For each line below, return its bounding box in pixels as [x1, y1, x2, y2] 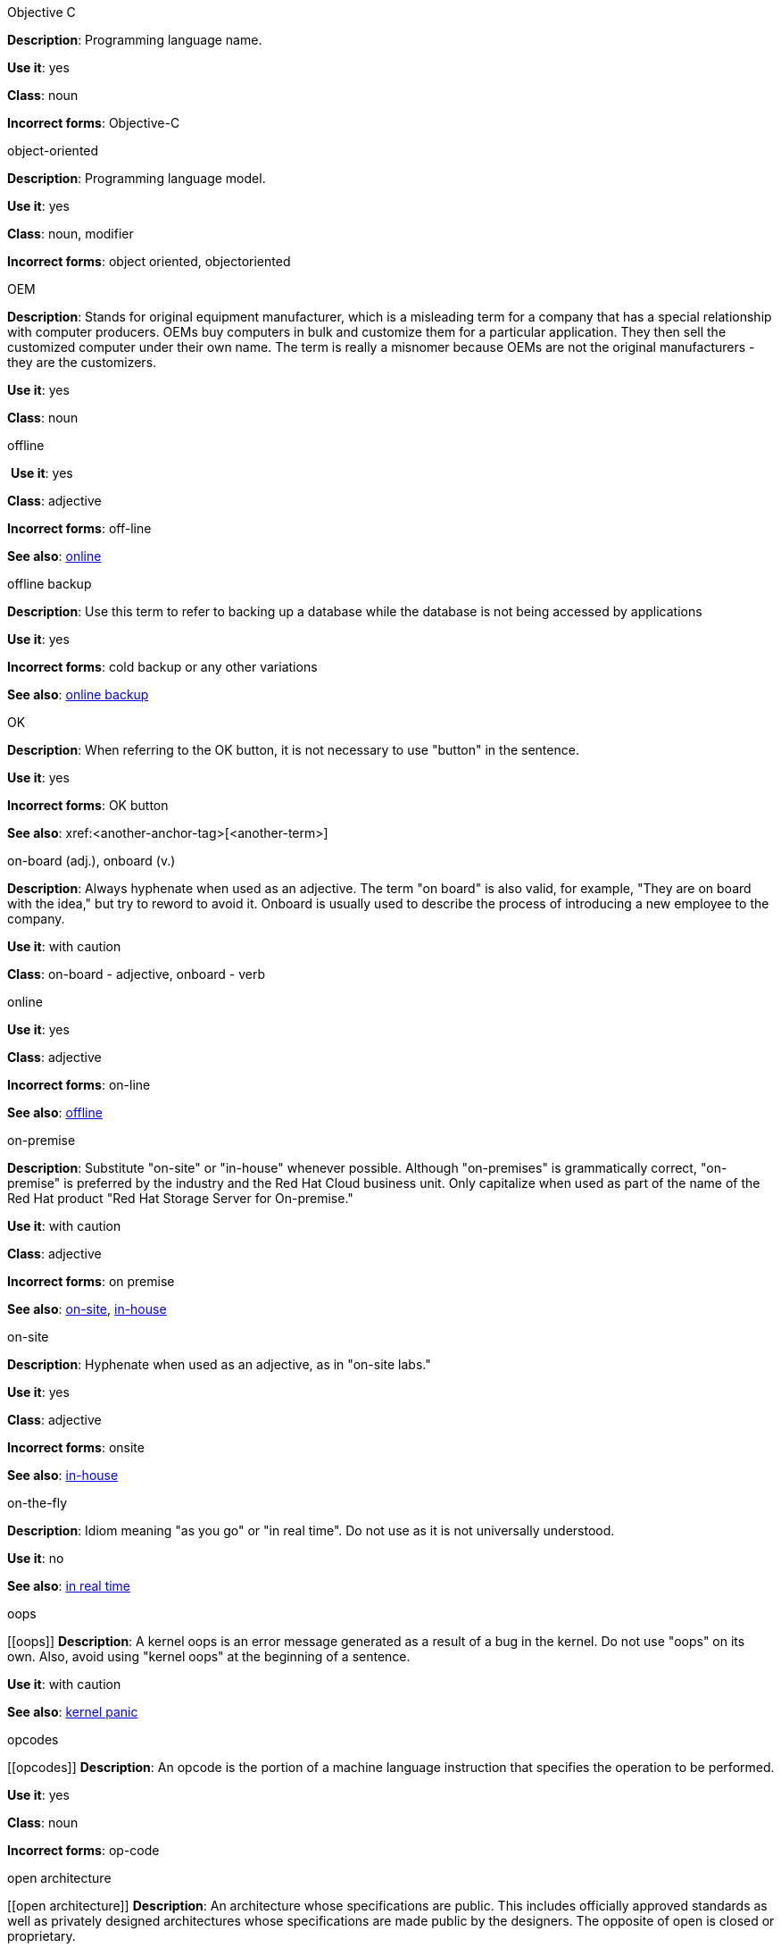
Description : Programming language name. [7, 32, 262, 47]
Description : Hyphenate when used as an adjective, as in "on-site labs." [7, 1357, 431, 1372]
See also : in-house [7, 1467, 119, 1483]
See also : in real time [7, 1578, 131, 1593]
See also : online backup [7, 687, 149, 702]
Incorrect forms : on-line [7, 1077, 151, 1092]
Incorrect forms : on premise [7, 1274, 175, 1289]
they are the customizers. [7, 355, 157, 370]
